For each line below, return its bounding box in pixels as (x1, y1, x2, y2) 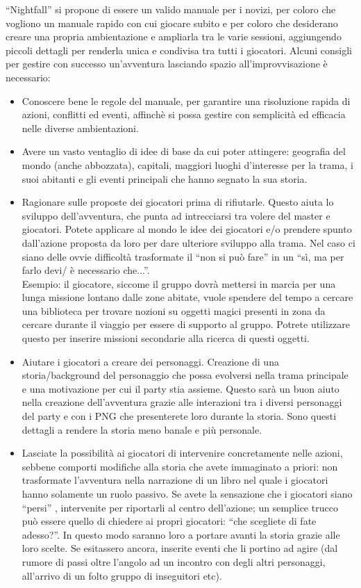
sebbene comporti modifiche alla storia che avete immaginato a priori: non (22, 459, 338, 473)
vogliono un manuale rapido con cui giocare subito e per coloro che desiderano (6, 15, 338, 30)
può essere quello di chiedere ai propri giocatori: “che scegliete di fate (22, 514, 317, 528)
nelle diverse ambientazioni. (22, 120, 139, 135)
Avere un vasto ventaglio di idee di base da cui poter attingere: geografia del (22, 144, 346, 158)
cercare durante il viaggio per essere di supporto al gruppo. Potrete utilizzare (22, 317, 350, 332)
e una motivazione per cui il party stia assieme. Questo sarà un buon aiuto (22, 381, 339, 395)
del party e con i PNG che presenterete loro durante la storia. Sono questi (22, 409, 337, 423)
